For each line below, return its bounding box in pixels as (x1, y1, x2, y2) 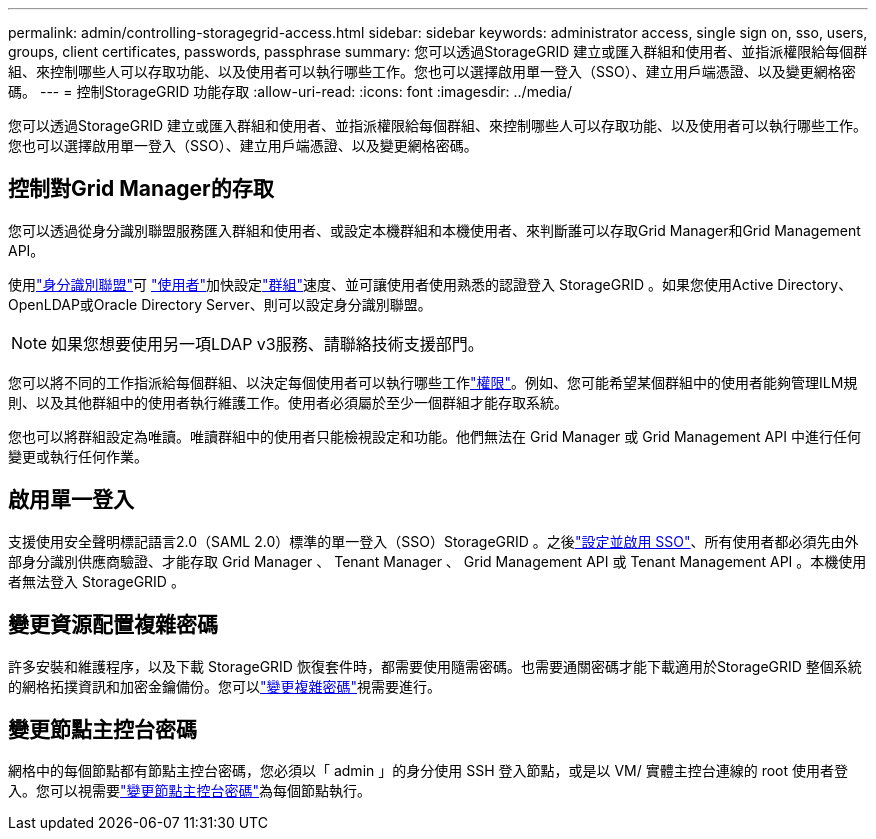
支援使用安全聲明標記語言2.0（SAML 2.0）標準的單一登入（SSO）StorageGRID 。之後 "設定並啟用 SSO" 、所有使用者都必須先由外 (8, 532, 859, 550)
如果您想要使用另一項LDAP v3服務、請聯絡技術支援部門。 (51, 333, 484, 354)
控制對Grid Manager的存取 (8, 176, 274, 202)
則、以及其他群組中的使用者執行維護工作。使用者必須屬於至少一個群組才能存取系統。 (8, 393, 568, 411)
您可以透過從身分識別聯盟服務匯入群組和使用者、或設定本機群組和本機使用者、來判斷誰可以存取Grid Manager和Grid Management (8, 221, 861, 239)
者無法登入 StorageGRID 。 (8, 572, 185, 590)
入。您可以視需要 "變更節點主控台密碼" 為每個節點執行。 (8, 782, 372, 800)
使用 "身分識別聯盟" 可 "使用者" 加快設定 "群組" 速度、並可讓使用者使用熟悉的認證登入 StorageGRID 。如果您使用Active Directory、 (8, 275, 853, 293)
